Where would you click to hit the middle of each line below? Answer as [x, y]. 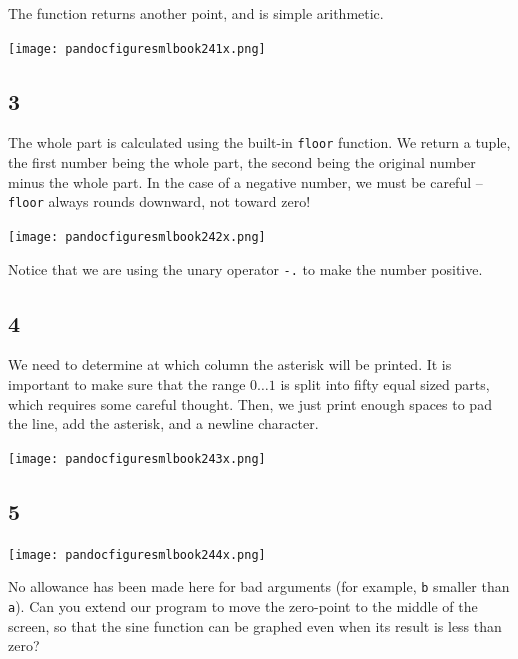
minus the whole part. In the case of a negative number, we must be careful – [245, 181]
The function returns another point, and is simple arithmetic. [196, 13]
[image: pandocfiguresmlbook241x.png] [137, 48]
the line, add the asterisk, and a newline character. [163, 423]
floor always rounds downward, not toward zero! [159, 201]
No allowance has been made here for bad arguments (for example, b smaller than [259, 586]
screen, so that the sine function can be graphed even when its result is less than [255, 625]
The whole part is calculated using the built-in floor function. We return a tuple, [259, 142]
